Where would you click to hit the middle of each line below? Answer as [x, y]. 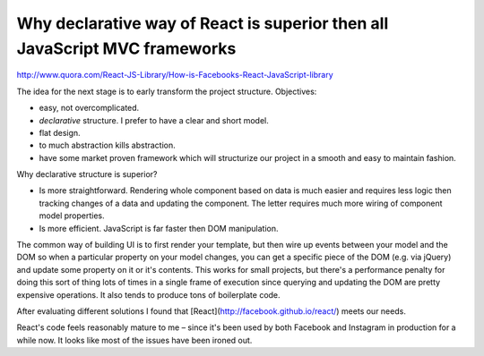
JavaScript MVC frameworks [126, 48]
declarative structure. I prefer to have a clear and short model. [154, 120]
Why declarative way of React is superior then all [203, 23]
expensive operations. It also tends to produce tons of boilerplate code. [149, 294]
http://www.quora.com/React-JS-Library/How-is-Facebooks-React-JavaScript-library [175, 75]
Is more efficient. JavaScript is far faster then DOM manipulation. [159, 228]
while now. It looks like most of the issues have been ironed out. [134, 340]
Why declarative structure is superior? [87, 174]
